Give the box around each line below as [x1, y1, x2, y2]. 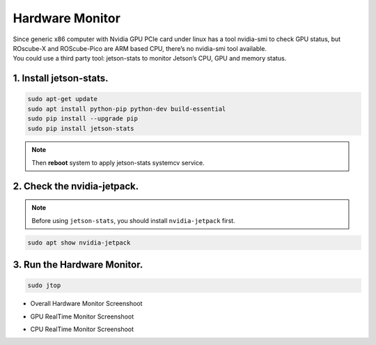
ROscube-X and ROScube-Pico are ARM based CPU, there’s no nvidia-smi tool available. [13, 44, 267, 52]
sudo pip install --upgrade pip [27, 115, 139, 123]
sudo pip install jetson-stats [27, 124, 135, 132]
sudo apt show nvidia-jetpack [27, 238, 131, 247]
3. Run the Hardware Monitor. [13, 259, 143, 271]
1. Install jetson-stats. [13, 72, 109, 84]
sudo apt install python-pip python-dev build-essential [27, 105, 226, 113]
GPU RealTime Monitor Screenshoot [30, 312, 134, 321]
